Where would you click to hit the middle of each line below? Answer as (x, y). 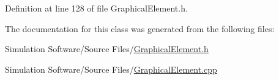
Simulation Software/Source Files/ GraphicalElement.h (107, 49)
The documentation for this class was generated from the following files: (140, 28)
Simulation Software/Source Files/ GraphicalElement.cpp (111, 69)
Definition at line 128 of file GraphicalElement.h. (96, 8)
